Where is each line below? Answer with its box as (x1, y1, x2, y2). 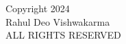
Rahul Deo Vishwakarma (5, 14, 110, 28)
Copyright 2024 (5, 1, 70, 15)
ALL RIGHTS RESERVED (5, 28, 121, 42)
